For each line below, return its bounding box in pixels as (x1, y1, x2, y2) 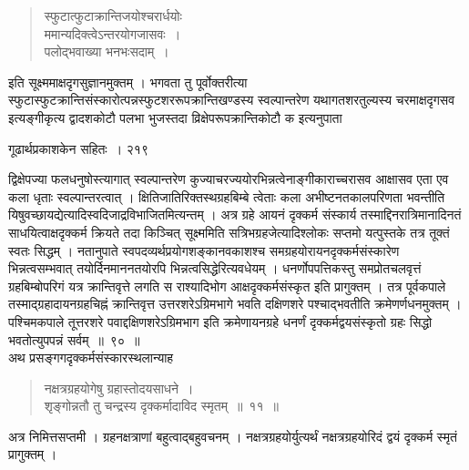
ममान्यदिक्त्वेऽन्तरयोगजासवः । (44, 24, 181, 43)
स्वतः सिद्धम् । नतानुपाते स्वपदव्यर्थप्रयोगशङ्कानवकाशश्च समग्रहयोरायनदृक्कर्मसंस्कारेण (8, 240, 400, 260)
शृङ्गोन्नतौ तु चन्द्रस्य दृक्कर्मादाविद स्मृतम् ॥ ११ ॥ (44, 396, 279, 415)
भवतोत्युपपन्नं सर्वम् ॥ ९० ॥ (8, 330, 140, 349)
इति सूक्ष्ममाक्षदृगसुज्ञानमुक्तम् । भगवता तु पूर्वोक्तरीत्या (8, 72, 248, 91)
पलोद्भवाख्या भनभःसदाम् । (44, 42, 169, 61)
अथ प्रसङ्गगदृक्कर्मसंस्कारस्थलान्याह (8, 348, 174, 367)
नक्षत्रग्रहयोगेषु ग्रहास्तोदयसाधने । (44, 378, 194, 397)
